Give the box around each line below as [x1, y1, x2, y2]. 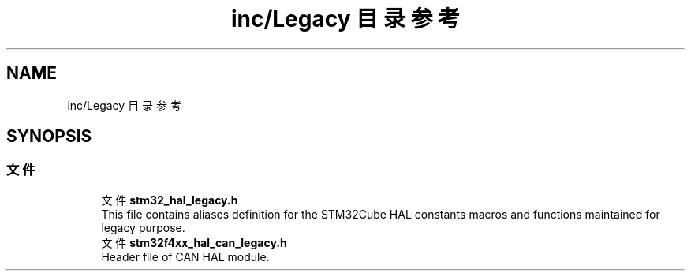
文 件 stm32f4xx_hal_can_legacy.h [101, 235, 287, 249]
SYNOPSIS [6, 126, 92, 147]
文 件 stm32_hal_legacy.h [101, 193, 238, 207]
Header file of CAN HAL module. [101, 249, 270, 264]
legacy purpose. [101, 220, 185, 234]
